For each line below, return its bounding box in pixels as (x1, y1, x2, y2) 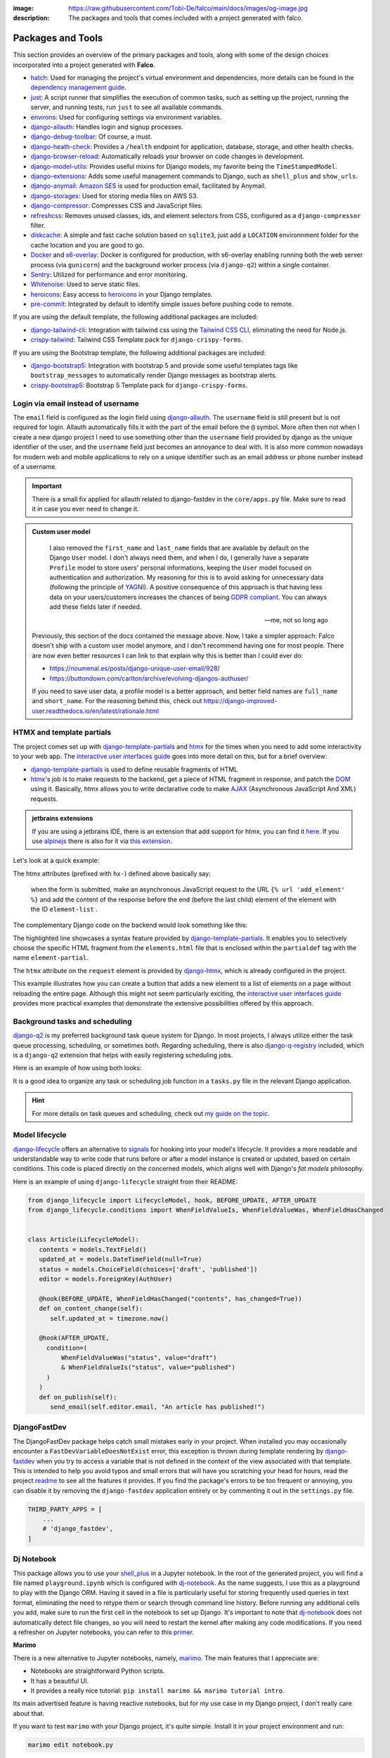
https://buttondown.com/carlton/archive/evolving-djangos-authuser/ (49, 674, 249, 682)
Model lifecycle (13, 1130, 67, 1140)
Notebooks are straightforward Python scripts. (30, 1667, 165, 1675)
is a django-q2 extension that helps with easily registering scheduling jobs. (13, 1051, 233, 1059)
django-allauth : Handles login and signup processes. (30, 123, 183, 131)
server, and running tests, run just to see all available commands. (30, 103, 223, 112)
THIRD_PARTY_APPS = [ (27, 1505, 103, 1513)
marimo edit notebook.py (27, 1741, 114, 1749)
